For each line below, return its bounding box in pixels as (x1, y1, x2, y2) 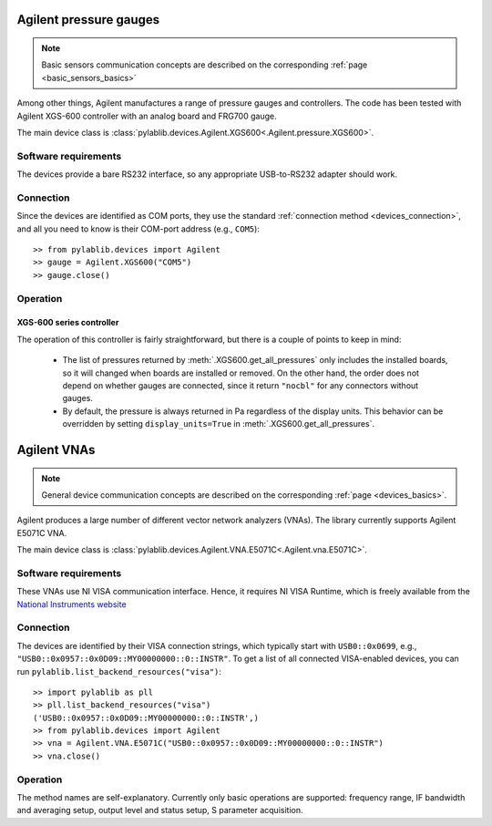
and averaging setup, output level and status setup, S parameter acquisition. (16, 805, 303, 816)
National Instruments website (16, 598, 127, 610)
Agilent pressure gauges (16, 12, 160, 27)
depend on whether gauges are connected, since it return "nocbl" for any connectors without (62, 379, 419, 391)
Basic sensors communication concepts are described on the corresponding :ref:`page (41, 59, 368, 70)
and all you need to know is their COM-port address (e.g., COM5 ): (16, 223, 260, 234)
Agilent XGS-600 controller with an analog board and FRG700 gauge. (16, 110, 277, 121)
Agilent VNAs (16, 442, 96, 458)
